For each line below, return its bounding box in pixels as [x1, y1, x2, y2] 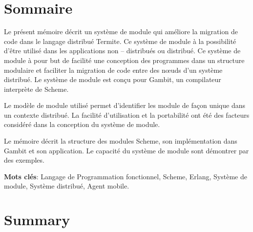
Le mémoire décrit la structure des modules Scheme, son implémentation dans [4, 136, 237, 146]
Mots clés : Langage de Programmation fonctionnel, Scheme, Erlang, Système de [4, 171, 247, 181]
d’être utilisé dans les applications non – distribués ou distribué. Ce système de [4, 45, 241, 56]
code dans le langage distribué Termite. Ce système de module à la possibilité [4, 36, 236, 46]
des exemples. [4, 155, 44, 165]
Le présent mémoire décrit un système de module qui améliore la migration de [4, 26, 238, 37]
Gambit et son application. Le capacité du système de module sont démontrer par [4, 145, 249, 155]
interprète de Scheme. [4, 84, 69, 94]
